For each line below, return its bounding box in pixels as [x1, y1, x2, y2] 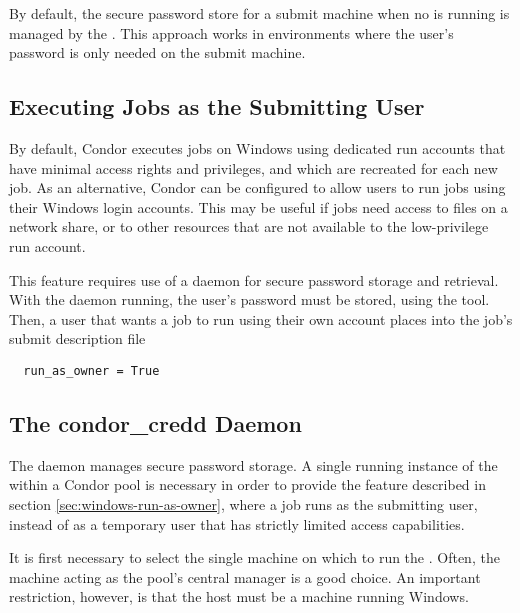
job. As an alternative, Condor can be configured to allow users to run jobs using [9, 177, 506, 198]
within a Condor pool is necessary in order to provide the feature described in [9, 474, 486, 495]
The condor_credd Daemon [9, 407, 302, 438]
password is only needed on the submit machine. [9, 42, 306, 63]
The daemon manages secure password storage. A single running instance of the [9, 454, 498, 475]
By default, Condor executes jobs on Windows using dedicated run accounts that [9, 137, 506, 158]
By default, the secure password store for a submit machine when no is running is [9, 3, 510, 23]
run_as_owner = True [23, 363, 160, 378]
